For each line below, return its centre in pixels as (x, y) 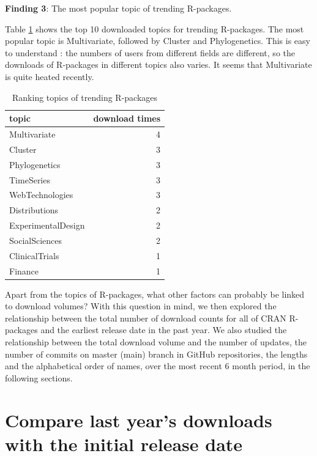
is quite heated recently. (50, 76)
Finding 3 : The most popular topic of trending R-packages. (118, 8)
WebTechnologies (41, 195)
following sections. (39, 377)
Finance (24, 270)
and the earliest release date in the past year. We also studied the (164, 330)
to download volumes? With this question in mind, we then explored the (141, 306)
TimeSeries (30, 179)
